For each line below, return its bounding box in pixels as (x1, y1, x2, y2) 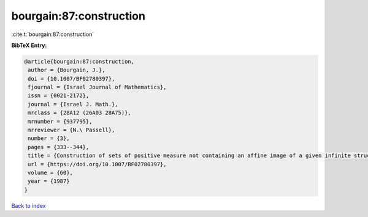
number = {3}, (28, 135, 70, 142)
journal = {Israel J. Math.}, (28, 101, 119, 108)
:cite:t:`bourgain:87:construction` (11, 31, 94, 38)
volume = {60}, (28, 169, 74, 176)
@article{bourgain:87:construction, (24, 58, 135, 65)
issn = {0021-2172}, (28, 92, 90, 99)
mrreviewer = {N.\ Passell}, (28, 127, 115, 134)
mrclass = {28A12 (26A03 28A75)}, (28, 109, 131, 116)
